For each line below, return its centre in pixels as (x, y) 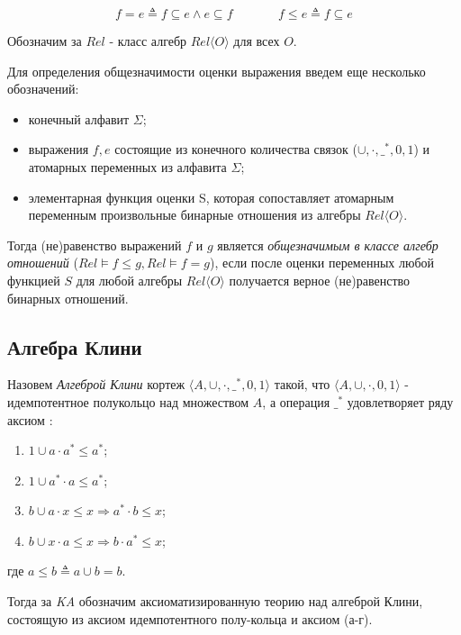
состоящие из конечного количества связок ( (236, 149)
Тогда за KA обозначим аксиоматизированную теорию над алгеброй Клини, (215, 601)
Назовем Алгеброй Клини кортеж (96, 384)
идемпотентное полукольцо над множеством (128, 401)
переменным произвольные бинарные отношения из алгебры (194, 215)
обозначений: (43, 89)
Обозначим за (45, 41)
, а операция (296, 401)
